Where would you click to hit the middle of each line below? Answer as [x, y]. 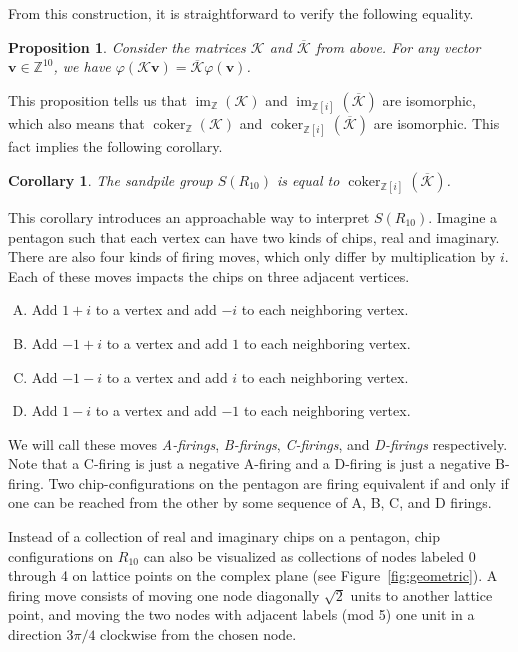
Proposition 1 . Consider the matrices [127, 46]
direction [35, 634]
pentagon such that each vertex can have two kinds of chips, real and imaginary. [254, 236]
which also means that [76, 122]
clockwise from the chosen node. [198, 634]
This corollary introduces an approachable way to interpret [189, 216]
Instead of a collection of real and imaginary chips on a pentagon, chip [224, 536]
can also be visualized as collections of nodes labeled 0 [309, 555]
